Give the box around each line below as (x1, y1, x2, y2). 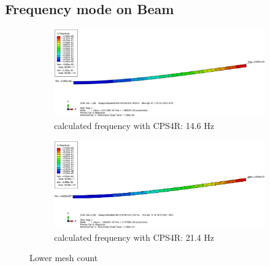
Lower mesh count (29, 251, 98, 264)
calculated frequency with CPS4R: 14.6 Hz (54, 119, 214, 131)
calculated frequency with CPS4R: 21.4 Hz (54, 230, 214, 243)
